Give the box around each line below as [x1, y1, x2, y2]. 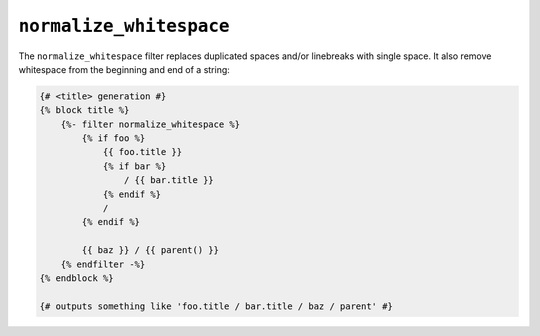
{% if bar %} [102, 160, 167, 172]
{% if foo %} [81, 133, 146, 144]
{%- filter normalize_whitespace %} [60, 118, 240, 130]
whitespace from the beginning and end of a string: [18, 63, 230, 75]
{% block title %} [39, 105, 130, 116]
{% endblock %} [39, 273, 114, 284]
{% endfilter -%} [60, 258, 146, 270]
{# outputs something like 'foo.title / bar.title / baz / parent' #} [39, 300, 394, 312]
